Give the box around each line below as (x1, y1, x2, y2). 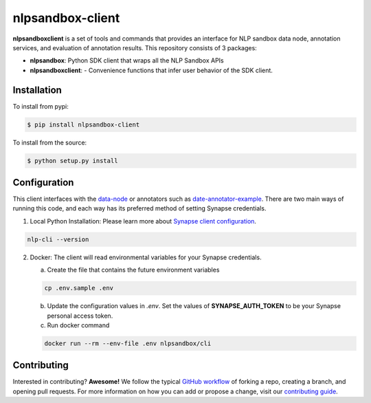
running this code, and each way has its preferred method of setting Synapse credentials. (12, 204, 267, 213)
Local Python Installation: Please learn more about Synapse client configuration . (30, 217, 257, 225)
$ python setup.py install (27, 157, 118, 164)
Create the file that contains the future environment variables (47, 265, 220, 274)
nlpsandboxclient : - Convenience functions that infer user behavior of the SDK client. (30, 66, 273, 74)
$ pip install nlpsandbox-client (27, 120, 140, 129)
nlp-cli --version (27, 235, 89, 243)
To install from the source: (12, 138, 87, 146)
